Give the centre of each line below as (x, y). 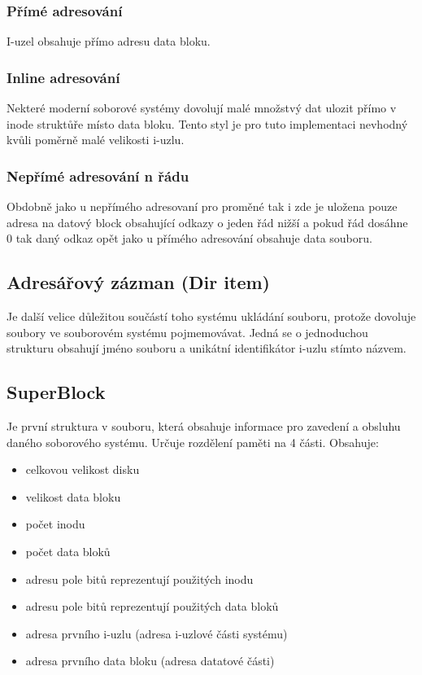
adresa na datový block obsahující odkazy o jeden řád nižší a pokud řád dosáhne (207, 222)
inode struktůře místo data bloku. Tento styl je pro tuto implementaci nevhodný (207, 123)
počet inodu (55, 524)
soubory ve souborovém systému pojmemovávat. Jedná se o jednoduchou (187, 332)
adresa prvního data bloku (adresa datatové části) (150, 661)
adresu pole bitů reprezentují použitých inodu (139, 579)
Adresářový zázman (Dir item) (138, 282)
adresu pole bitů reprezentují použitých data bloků (152, 606)
